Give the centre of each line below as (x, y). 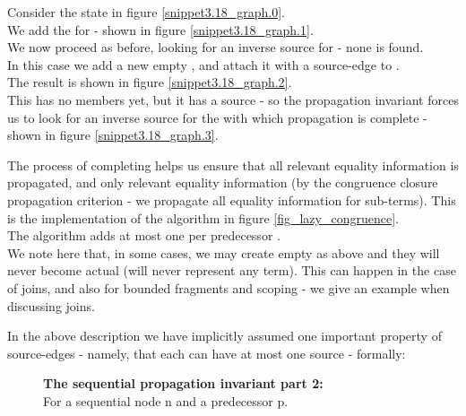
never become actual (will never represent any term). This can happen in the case (232, 270)
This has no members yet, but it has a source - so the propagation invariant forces (233, 99)
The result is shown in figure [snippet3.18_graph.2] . (150, 82)
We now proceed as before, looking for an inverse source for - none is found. (216, 47)
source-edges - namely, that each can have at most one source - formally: (207, 353)
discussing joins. (51, 305)
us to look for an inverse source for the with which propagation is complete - (217, 117)
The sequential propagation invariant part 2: (183, 383)
